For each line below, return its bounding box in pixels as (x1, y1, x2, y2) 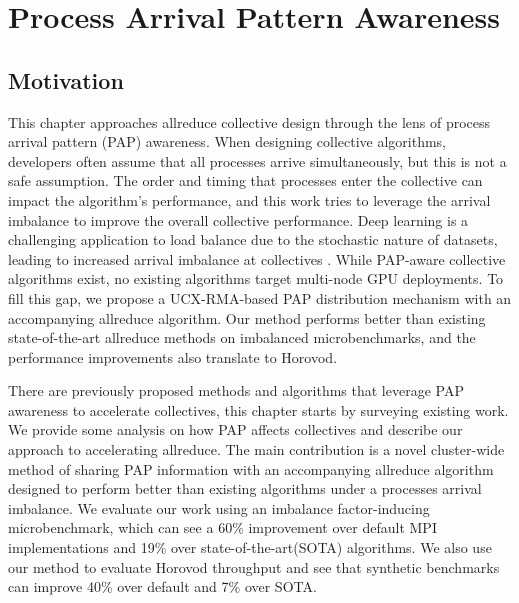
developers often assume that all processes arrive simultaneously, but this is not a (8, 150, 507, 171)
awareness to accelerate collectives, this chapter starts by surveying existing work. (8, 399, 509, 420)
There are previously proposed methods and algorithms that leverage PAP (8, 380, 464, 401)
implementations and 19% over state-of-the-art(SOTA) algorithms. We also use (8, 537, 492, 558)
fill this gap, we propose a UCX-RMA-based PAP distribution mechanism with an (8, 287, 512, 308)
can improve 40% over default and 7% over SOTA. (8, 576, 317, 597)
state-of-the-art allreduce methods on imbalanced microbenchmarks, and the (8, 327, 476, 348)
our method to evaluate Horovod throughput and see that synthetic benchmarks (8, 556, 500, 577)
